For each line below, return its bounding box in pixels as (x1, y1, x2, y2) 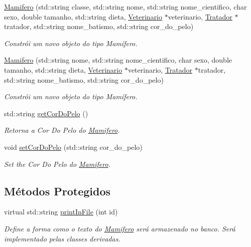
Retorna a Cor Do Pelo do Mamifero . (4, 125, 120, 135)
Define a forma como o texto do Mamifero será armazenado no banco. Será (4, 223, 235, 233)
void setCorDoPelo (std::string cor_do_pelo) (4, 141, 143, 152)
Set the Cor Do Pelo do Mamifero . (4, 158, 110, 169)
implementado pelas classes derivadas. (4, 233, 120, 243)
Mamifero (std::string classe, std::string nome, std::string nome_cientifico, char (4, 2, 247, 12)
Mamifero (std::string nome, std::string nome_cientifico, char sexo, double (4, 55, 232, 65)
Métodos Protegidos (4, 183, 110, 198)
